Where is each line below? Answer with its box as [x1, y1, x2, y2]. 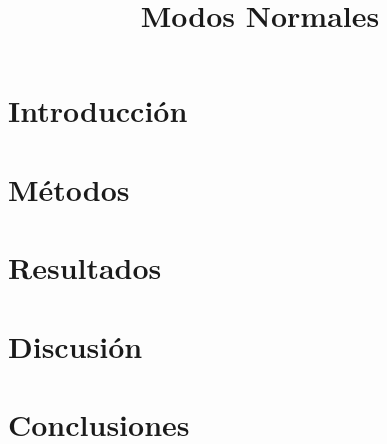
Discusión [8, 325, 143, 366]
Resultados [8, 247, 162, 288]
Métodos [8, 168, 130, 209]
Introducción [8, 90, 188, 131]
